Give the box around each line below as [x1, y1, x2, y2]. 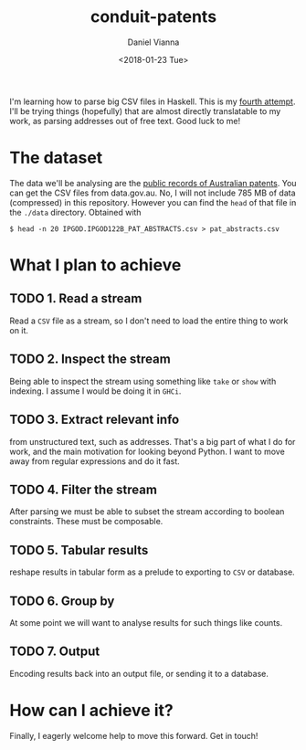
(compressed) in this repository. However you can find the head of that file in [9, 196, 297, 207]
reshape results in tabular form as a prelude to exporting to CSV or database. [9, 566, 295, 577]
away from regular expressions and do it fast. [9, 455, 180, 467]
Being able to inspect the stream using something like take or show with [9, 375, 277, 386]
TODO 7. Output [9, 644, 100, 660]
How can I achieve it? [9, 700, 174, 721]
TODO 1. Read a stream [9, 290, 142, 307]
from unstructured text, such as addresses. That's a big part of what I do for [9, 436, 296, 447]
